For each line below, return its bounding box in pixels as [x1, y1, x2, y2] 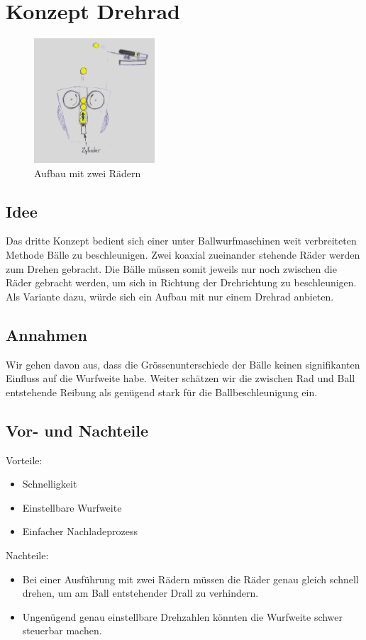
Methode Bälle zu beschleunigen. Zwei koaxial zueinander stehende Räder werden [6, 247, 360, 262]
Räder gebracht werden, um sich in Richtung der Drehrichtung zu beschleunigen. [6, 275, 357, 290]
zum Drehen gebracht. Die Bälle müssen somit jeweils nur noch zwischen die [6, 261, 337, 276]
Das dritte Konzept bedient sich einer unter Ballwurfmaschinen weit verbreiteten [6, 233, 357, 248]
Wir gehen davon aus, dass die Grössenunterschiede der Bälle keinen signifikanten [6, 357, 360, 371]
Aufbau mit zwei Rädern [34, 165, 141, 180]
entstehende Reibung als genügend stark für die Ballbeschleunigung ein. [6, 384, 318, 399]
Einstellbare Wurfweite [22, 500, 122, 515]
